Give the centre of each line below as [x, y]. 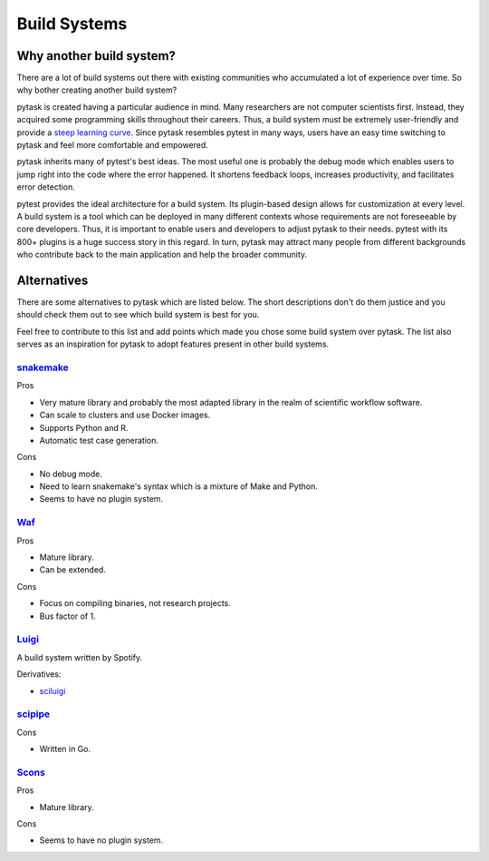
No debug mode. [71, 474]
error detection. [46, 187]
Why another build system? [96, 56]
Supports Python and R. [84, 427]
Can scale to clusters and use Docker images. [125, 415]
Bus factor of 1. [67, 616]
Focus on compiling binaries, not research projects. [135, 603]
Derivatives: [39, 674]
